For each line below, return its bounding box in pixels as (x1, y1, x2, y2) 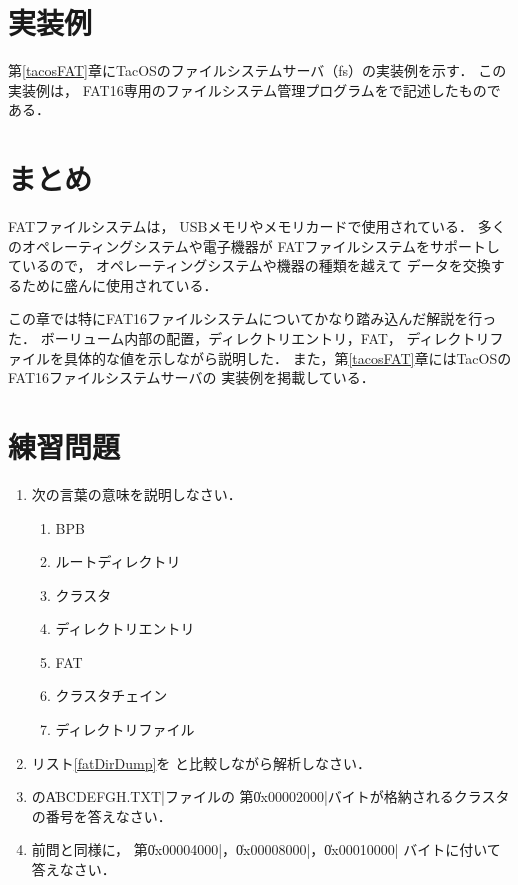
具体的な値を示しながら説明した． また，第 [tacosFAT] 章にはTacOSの (63, 347, 512, 368)
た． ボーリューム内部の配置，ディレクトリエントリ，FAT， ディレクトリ (8, 328, 490, 348)
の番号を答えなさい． (31, 805, 172, 826)
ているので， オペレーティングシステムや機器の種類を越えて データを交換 (8, 255, 491, 276)
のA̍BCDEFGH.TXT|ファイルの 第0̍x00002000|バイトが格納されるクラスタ (31, 786, 510, 807)
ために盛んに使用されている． (21, 274, 218, 295)
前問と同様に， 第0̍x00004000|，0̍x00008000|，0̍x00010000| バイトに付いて (31, 839, 501, 860)
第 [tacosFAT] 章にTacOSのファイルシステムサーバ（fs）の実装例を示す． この (8, 60, 507, 81)
